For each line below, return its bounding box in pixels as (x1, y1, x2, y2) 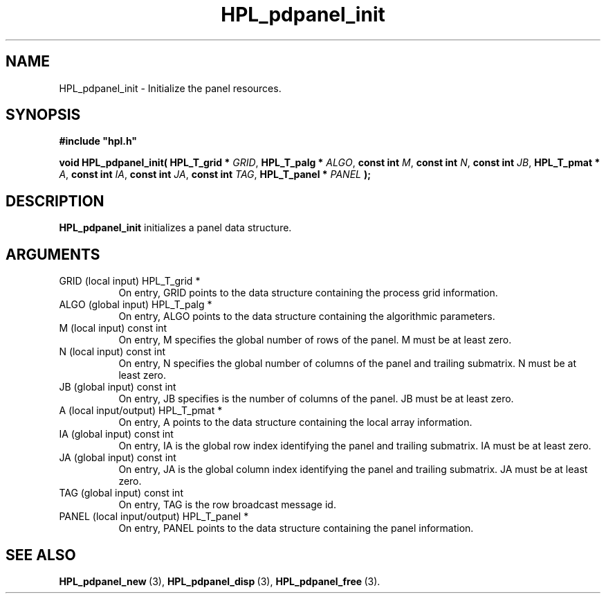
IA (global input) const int (59, 428, 174, 440)
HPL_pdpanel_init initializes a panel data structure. (59, 222, 292, 234)
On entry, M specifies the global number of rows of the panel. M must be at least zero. (118, 334, 512, 346)
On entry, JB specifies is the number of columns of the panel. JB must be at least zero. (118, 393, 514, 405)
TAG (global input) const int (59, 487, 183, 499)
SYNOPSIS (6, 106, 81, 124)
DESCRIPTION (6, 192, 104, 210)
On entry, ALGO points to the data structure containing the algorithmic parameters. (118, 310, 495, 323)
